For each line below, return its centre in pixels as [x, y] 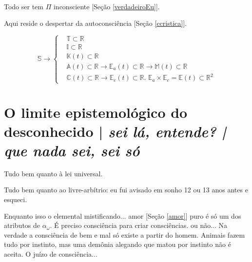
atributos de [22, 225]
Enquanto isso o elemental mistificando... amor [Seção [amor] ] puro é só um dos [123, 215]
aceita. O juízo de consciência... [51, 253]
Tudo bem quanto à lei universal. [53, 173]
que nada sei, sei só [72, 150]
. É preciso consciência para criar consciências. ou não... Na [138, 225]
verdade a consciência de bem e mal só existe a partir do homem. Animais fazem [125, 234]
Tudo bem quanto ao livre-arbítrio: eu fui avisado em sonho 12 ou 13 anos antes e [126, 190]
